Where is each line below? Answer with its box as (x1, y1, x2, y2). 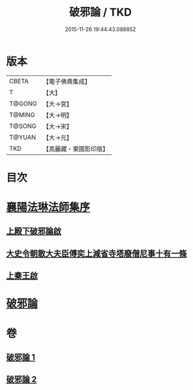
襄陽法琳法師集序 (6, 201, 91, 214)
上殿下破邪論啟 (6, 226, 62, 237)
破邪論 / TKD (69, 5, 132, 19)
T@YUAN (9, 133, 36, 141)
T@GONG (9, 99, 37, 108)
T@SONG (9, 122, 37, 130)
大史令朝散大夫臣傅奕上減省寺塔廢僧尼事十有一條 (6, 248, 187, 258)
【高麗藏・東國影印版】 (42, 144, 109, 153)
